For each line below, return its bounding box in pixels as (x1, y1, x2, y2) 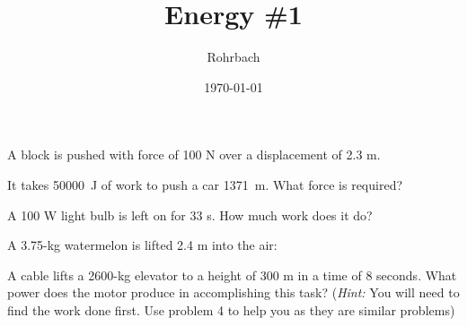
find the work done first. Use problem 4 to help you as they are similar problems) (7, 300, 455, 319)
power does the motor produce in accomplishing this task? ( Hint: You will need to (7, 283, 460, 302)
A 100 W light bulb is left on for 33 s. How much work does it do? (7, 205, 373, 224)
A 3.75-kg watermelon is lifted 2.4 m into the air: (7, 236, 278, 254)
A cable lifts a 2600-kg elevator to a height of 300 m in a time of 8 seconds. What (7, 265, 457, 284)
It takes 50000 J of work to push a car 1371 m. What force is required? (7, 175, 403, 193)
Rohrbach (207, 47, 260, 66)
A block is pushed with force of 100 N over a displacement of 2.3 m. (7, 145, 381, 164)
